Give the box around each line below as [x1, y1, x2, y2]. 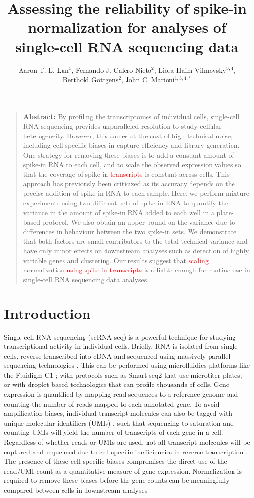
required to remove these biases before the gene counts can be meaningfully [4, 475, 230, 485]
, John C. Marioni [121, 74, 175, 85]
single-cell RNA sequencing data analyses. [23, 274, 149, 284]
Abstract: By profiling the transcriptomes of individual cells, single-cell [23, 111, 240, 121]
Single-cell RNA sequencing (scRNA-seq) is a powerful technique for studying [4, 331, 236, 341]
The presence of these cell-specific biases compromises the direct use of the [4, 456, 227, 466]
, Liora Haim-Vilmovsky [154, 65, 226, 75]
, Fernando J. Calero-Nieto [71, 65, 151, 75]
